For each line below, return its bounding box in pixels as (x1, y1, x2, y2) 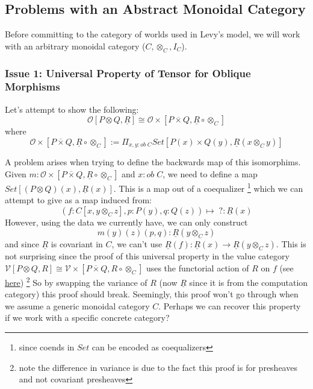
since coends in (19, 341, 75, 353)
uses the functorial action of (146, 262, 249, 274)
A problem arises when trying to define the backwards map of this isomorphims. (5, 156, 301, 168)
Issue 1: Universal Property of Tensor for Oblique (5, 65, 251, 80)
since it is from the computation (189, 276, 308, 288)
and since (5, 238, 39, 250)
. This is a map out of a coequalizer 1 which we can (113, 180, 303, 194)
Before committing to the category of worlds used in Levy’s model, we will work (5, 28, 300, 40)
